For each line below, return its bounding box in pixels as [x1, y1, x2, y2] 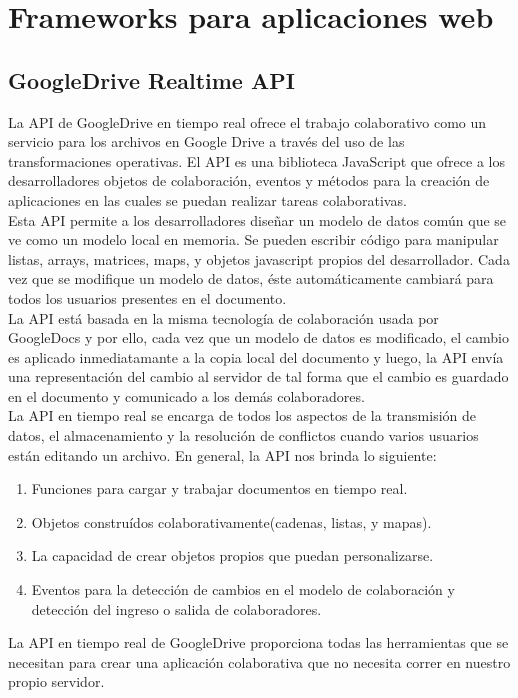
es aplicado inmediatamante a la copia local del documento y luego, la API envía [8, 346, 504, 367]
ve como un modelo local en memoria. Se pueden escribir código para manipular [8, 229, 499, 250]
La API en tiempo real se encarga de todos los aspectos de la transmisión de [8, 405, 477, 426]
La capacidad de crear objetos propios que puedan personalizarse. [31, 545, 434, 566]
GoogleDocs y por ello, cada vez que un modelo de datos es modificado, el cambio [8, 327, 510, 348]
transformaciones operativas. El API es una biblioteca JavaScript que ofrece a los [8, 150, 505, 171]
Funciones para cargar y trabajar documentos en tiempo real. [31, 478, 408, 499]
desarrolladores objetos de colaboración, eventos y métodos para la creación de [8, 170, 490, 191]
